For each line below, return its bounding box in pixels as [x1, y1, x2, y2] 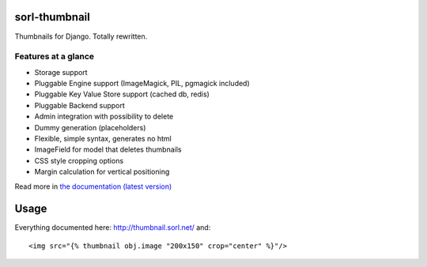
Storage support [34, 67, 88, 77]
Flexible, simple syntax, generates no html [34, 134, 172, 143]
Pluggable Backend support [34, 100, 126, 110]
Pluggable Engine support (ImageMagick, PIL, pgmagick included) [34, 79, 251, 88]
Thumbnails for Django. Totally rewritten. [14, 32, 148, 41]
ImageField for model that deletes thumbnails [34, 145, 182, 154]
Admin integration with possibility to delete [34, 111, 174, 122]
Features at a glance [14, 51, 95, 62]
